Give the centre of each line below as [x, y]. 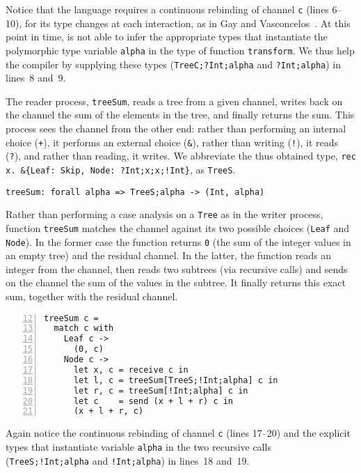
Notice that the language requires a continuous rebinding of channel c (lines [167, 9]
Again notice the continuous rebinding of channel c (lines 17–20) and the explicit [178, 433]
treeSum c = [71, 318]
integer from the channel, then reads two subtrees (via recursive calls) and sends [177, 269]
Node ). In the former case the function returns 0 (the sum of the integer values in [178, 241]
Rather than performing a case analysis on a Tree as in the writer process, [165, 214]
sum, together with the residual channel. [92, 296]
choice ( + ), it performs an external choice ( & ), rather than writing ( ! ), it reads [172, 142]
